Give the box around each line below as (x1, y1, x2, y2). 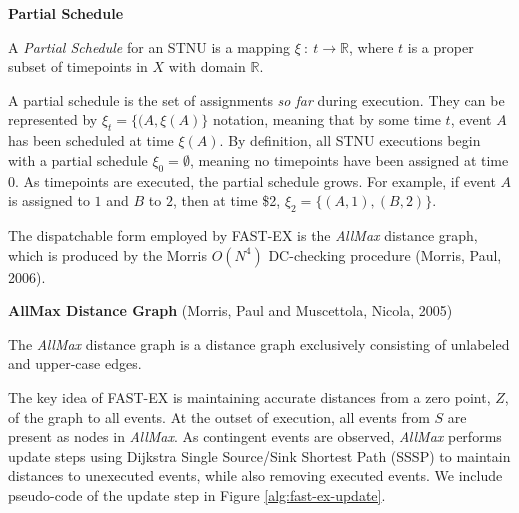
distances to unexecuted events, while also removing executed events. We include (8, 465, 503, 486)
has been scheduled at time (8, 130, 174, 151)
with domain (168, 56, 246, 77)
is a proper (407, 36, 474, 57)
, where (349, 36, 394, 57)
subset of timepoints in (8, 56, 148, 77)
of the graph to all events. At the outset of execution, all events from (8, 406, 430, 427)
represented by (8, 109, 98, 130)
